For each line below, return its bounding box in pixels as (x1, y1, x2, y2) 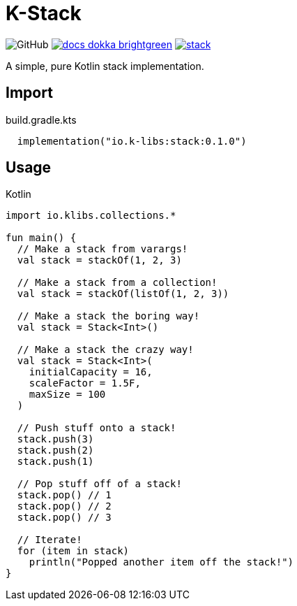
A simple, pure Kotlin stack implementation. (6, 59, 204, 72)
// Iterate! (17, 534, 82, 546)
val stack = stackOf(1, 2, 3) (17, 254, 182, 266)
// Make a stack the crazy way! (17, 344, 194, 356)
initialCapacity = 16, (29, 366, 153, 378)
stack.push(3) (17, 433, 94, 445)
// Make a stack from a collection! (17, 277, 218, 289)
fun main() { (6, 232, 77, 244)
